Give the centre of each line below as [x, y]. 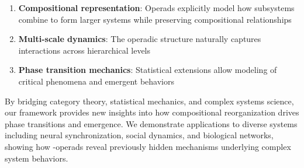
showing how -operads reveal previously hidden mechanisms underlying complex [148, 146]
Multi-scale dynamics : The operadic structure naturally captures [140, 39]
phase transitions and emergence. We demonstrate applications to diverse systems [151, 123]
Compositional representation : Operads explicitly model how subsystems [156, 8]
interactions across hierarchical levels [84, 50]
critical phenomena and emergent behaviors [96, 81]
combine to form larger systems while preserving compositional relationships [155, 19]
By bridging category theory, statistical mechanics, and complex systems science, [149, 101]
